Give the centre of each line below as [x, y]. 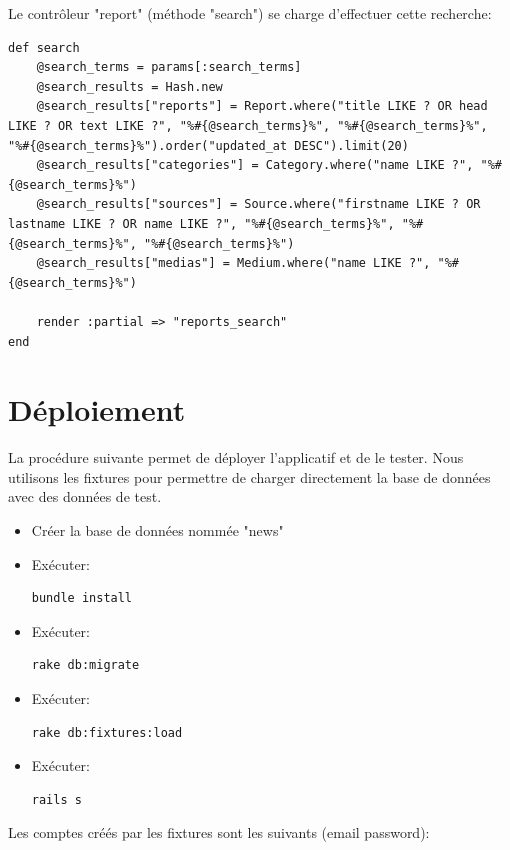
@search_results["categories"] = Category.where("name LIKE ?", [255, 165]
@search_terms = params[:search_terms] [169, 67]
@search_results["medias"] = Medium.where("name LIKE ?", [233, 263]
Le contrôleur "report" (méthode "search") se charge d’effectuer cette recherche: [250, 13]
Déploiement [97, 409]
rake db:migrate [85, 665]
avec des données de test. [85, 496]
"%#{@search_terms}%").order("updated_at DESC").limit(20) [208, 145]
